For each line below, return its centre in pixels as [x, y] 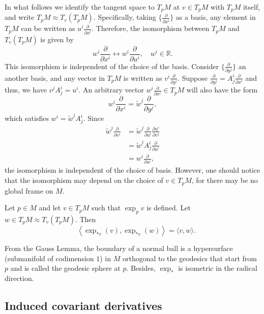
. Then [85, 219]
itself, [252, 7]
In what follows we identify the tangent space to [80, 7]
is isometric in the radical [218, 268]
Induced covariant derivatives [83, 305]
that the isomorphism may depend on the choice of [84, 180]
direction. [19, 278]
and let [50, 208]
